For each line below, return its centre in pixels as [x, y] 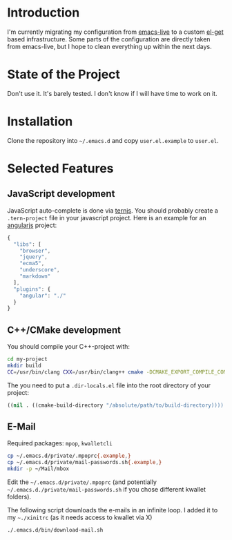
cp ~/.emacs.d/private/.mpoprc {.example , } [69, 456]
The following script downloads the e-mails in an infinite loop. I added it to [113, 510]
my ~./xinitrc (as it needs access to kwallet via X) [80, 518]
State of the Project [64, 75]
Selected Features [60, 168]
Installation [40, 122]
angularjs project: [32, 225]
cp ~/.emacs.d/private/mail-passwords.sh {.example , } [85, 463]
